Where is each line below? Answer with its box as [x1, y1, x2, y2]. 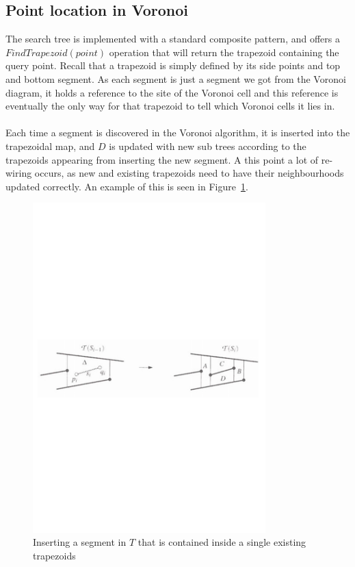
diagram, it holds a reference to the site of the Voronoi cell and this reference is [5, 85, 339, 99]
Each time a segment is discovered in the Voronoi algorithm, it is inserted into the [5, 125, 350, 140]
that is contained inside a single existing [137, 535, 306, 549]
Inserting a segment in [33, 535, 127, 549]
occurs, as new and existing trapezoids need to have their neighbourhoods [34, 166, 344, 180]
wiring [5, 166, 32, 180]
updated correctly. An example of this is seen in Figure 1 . [5, 179, 248, 193]
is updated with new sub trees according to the [109, 138, 306, 153]
